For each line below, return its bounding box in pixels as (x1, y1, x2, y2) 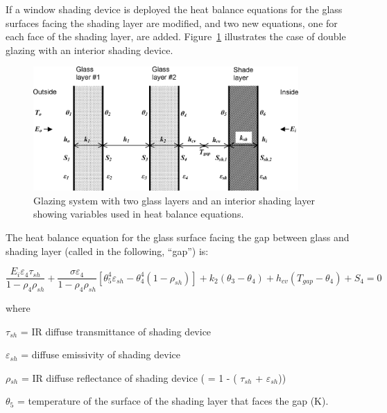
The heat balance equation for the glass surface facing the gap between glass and (6, 230, 350, 245)
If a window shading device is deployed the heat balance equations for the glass (6, 2, 343, 16)
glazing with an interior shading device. (6, 42, 173, 57)
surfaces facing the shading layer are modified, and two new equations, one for (6, 15, 338, 30)
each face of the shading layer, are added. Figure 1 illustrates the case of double (6, 29, 346, 44)
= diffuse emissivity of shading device (21, 347, 180, 362)
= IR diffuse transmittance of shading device (20, 324, 212, 338)
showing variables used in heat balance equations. (33, 206, 244, 221)
